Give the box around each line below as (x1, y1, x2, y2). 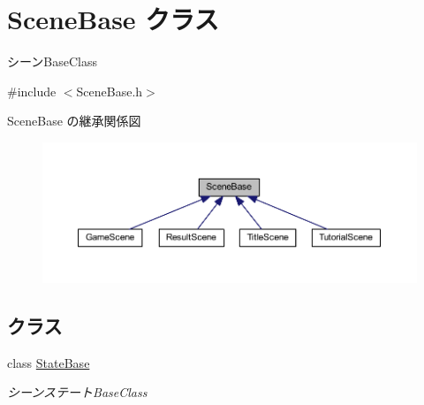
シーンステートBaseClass (7, 383, 148, 401)
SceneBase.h (76, 81, 143, 100)
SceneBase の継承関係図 (7, 111, 141, 130)
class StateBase (7, 353, 90, 371)
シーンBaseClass (7, 52, 97, 71)
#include (7, 81, 57, 100)
